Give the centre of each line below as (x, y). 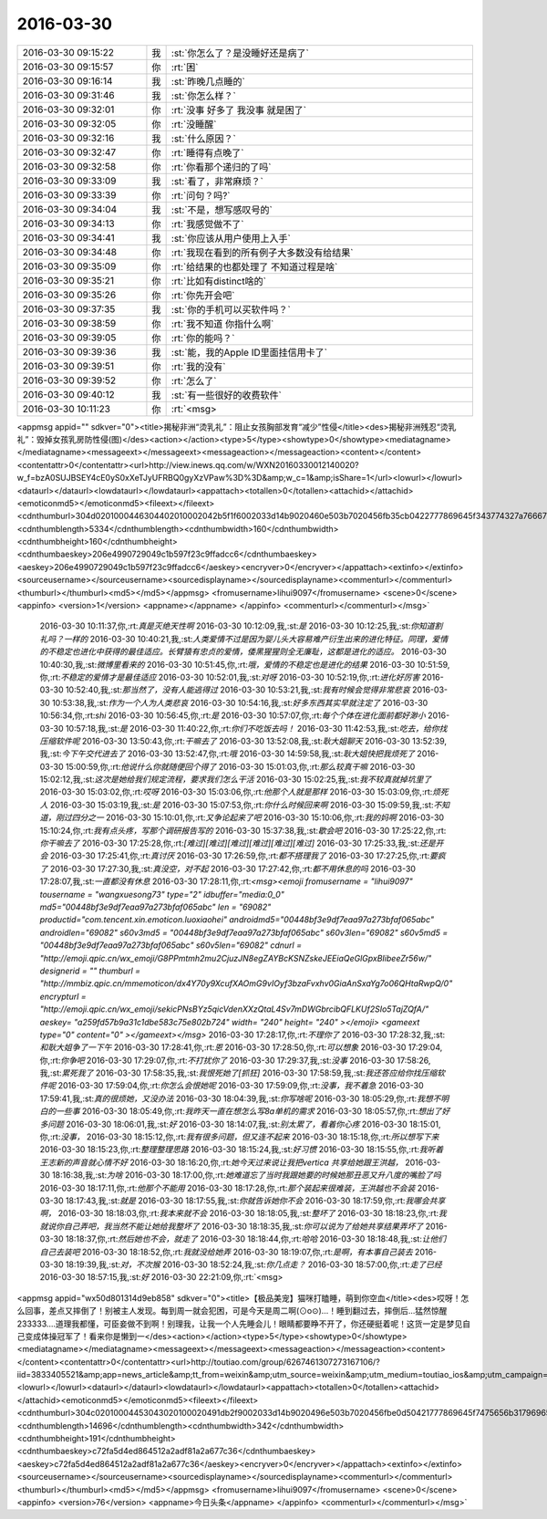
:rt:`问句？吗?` (201, 195)
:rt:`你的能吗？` (203, 338)
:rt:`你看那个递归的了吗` (221, 167)
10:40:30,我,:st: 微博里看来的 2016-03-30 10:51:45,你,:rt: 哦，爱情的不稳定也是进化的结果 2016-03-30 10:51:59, (245, 664)
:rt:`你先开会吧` (203, 295)
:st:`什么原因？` (203, 139)
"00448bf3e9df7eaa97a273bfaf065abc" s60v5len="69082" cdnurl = (171, 945)
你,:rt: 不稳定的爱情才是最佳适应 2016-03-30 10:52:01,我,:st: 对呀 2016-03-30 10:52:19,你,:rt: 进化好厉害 (230, 677)
